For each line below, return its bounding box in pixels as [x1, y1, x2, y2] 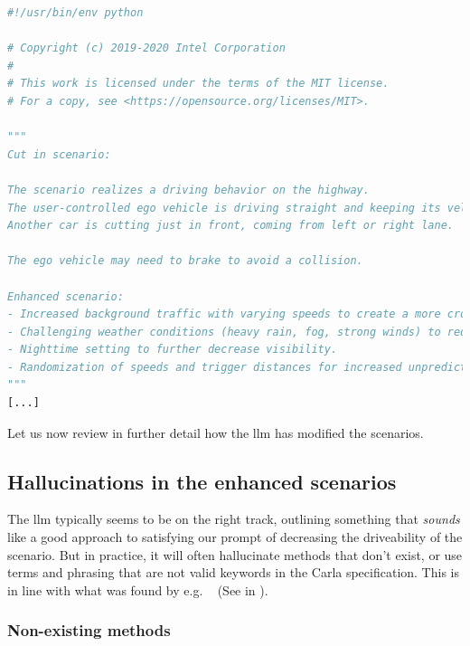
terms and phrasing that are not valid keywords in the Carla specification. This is [7, 563, 459, 582]
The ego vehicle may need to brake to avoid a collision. [7, 254, 363, 268]
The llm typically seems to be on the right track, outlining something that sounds [7, 509, 460, 528]
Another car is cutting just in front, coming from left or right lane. [7, 219, 454, 233]
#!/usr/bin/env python [7, 6, 144, 19]
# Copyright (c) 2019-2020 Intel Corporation [7, 42, 286, 55]
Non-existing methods [7, 619, 171, 641]
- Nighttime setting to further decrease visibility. [7, 343, 338, 356]
